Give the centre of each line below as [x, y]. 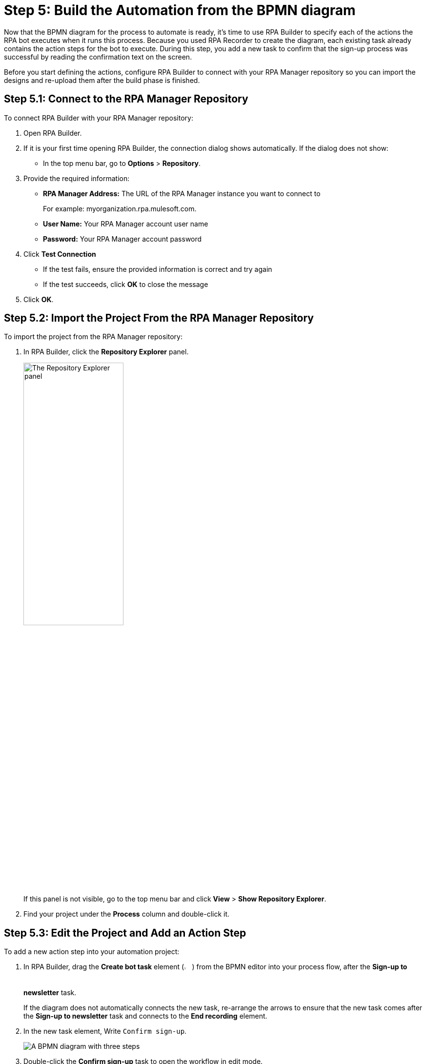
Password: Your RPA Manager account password [122, 239]
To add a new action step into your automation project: [92, 952]
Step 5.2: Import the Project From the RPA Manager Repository [159, 318]
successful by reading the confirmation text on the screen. [98, 57]
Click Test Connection [60, 254]
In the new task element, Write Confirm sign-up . [105, 1031]
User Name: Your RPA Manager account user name [126, 224]
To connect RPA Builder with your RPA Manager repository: [99, 118]
